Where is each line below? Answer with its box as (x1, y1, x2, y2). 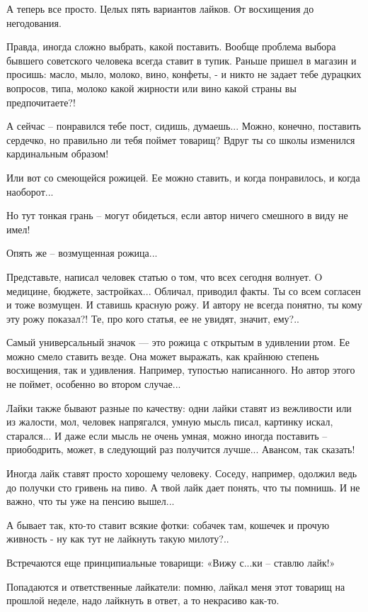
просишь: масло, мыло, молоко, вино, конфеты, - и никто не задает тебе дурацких (6, 67, 362, 82)
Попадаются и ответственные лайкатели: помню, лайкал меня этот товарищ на (6, 579, 345, 594)
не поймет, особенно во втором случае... (6, 377, 181, 391)
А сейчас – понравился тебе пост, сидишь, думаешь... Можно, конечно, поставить (6, 118, 361, 133)
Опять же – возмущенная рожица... (6, 245, 158, 260)
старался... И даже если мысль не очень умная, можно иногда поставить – (6, 428, 328, 443)
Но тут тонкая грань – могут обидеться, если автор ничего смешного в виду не (6, 208, 348, 223)
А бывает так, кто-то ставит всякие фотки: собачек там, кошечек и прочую (6, 517, 330, 532)
